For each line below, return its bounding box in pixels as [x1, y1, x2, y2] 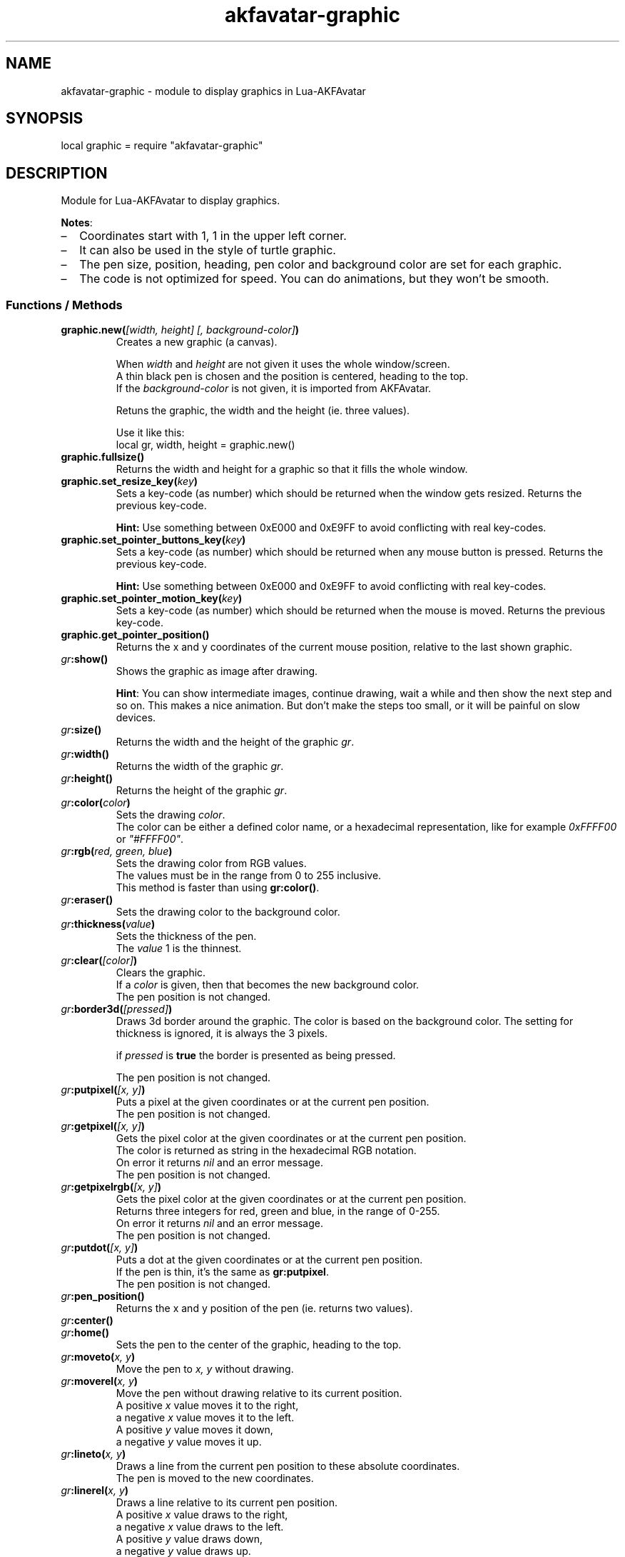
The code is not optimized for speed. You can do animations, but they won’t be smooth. [79, 271, 549, 286]
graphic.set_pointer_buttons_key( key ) [61, 534, 246, 546]
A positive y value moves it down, [116, 1423, 273, 1436]
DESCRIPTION [6, 164, 108, 182]
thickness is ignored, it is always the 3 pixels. [116, 1027, 327, 1040]
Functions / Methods [6, 297, 123, 312]
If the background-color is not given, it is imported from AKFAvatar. [116, 382, 432, 395]
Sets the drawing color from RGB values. [116, 857, 307, 870]
